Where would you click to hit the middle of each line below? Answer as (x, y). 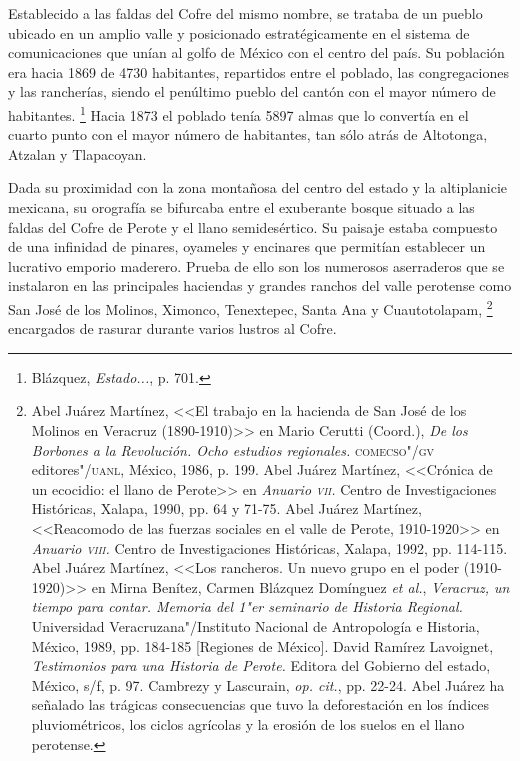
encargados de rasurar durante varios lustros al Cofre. (172, 328)
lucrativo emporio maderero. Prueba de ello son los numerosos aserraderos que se (256, 265)
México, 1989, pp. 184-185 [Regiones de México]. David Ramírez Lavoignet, (262, 645)
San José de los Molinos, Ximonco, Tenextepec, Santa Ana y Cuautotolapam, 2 (250, 307)
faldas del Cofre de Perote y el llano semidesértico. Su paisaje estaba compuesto (253, 226)
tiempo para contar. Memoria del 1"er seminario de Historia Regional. (247, 606)
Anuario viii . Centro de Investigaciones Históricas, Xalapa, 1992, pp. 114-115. (269, 547)
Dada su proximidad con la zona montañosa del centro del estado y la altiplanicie (258, 187)
